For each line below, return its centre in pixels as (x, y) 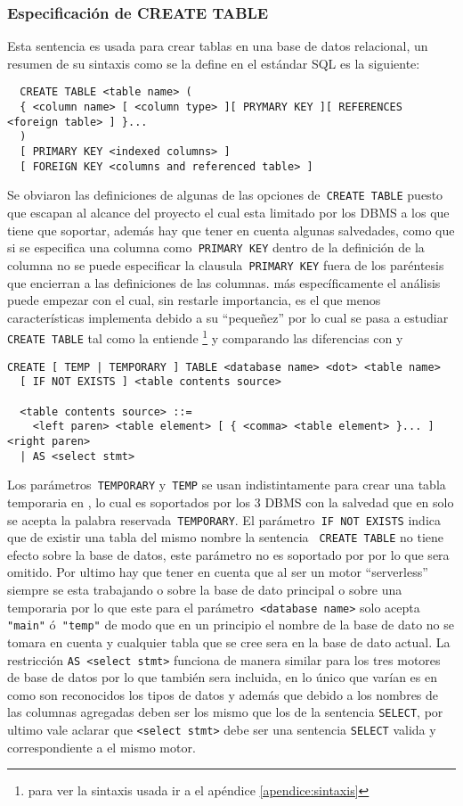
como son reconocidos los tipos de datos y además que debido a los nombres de (223, 694)
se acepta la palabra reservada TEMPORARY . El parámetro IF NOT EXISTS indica (224, 519)
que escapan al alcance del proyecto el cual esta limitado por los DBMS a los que (228, 212)
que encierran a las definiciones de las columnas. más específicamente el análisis (224, 282)
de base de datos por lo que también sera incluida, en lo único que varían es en (223, 677)
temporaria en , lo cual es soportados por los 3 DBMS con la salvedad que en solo (231, 502)
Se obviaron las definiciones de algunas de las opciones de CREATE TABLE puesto (225, 195)
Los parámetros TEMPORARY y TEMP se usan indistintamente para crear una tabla (227, 485)
